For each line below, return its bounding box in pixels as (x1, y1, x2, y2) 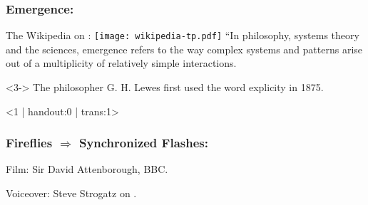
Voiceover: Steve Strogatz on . (6, 186, 137, 201)
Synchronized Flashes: (78, 134, 208, 152)
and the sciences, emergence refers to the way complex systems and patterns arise (6, 41, 363, 56)
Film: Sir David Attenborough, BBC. (6, 162, 168, 177)
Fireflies (6, 134, 53, 152)
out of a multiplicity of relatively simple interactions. (6, 56, 237, 70)
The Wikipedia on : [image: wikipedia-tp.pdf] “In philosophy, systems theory (6, 28, 359, 43)
